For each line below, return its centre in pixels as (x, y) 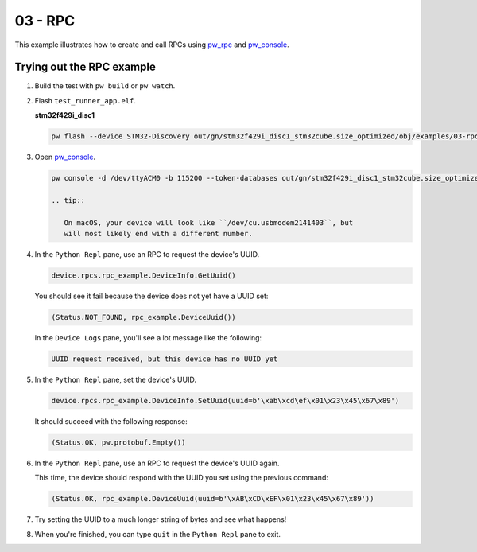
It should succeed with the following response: (111, 421)
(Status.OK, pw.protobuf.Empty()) (118, 442)
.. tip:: (68, 200)
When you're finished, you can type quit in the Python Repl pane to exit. (158, 534)
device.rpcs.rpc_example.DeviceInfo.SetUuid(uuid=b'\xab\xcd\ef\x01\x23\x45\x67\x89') (225, 401)
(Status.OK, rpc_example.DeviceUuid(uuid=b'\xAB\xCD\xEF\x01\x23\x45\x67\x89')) (213, 499)
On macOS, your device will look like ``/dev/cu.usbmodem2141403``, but (209, 222)
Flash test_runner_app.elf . (85, 100)
